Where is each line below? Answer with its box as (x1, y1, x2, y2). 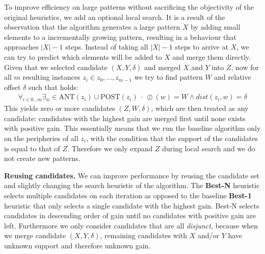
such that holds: (28, 81, 78, 92)
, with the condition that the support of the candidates (86, 132, 258, 143)
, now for (231, 61, 259, 72)
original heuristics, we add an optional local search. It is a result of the (4, 11, 225, 22)
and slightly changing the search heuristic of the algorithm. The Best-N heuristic (4, 180, 260, 191)
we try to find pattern (134, 72, 203, 82)
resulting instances (22, 72, 81, 82)
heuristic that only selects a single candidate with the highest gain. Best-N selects (4, 200, 259, 211)
